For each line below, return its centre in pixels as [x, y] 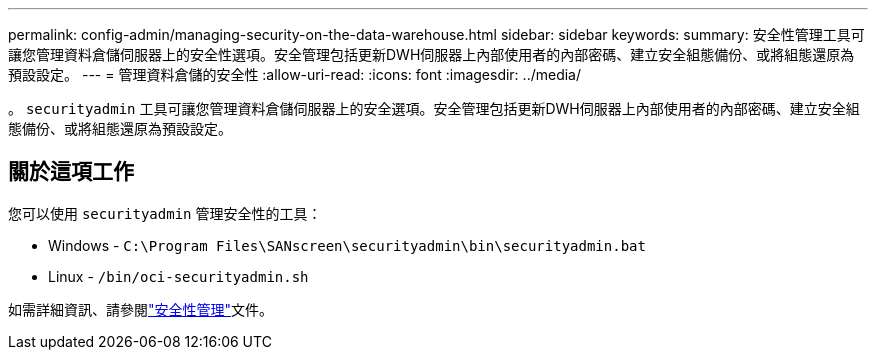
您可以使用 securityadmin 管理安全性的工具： [165, 213]
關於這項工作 [71, 172]
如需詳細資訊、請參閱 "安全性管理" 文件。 [141, 309]
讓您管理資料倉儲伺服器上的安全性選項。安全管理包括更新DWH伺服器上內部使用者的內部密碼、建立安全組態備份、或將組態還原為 [431, 54]
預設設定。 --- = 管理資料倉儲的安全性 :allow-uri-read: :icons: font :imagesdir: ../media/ [295, 74]
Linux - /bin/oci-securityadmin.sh [178, 276]
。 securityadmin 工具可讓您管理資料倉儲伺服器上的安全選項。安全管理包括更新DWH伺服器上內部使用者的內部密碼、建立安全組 [434, 108]
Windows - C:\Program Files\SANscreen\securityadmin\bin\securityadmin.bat [347, 245]
